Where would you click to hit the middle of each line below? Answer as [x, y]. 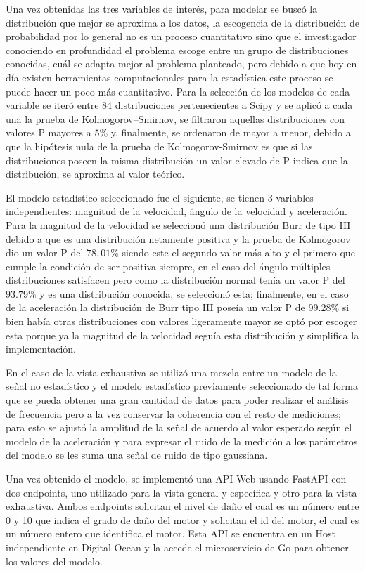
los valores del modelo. [54, 561]
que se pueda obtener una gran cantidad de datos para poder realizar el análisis [177, 400]
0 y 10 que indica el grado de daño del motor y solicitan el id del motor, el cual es [182, 519]
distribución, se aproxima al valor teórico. [95, 174]
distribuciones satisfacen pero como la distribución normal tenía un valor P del [175, 280]
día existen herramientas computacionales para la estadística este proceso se [169, 77]
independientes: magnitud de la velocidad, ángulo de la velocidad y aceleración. [177, 211]
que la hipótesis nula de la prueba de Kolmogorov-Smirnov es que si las [159, 146]
